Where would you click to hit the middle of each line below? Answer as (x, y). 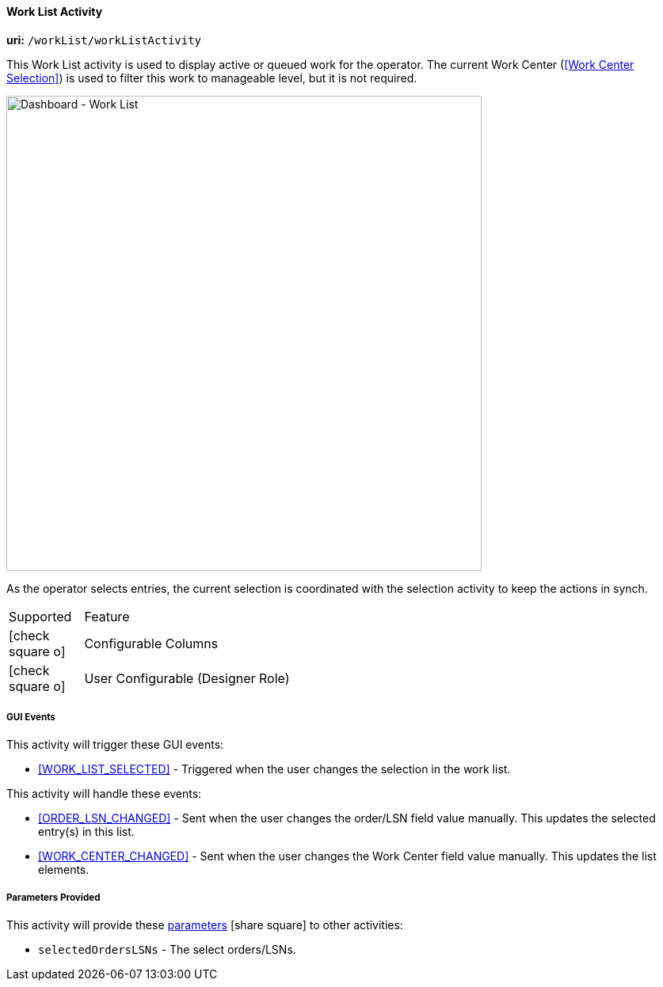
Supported (40, 616)
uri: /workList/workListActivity (104, 40)
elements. (64, 870)
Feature (107, 616)
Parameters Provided (53, 897)
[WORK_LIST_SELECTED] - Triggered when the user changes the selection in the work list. (274, 769)
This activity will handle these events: (104, 794)
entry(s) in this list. (86, 832)
